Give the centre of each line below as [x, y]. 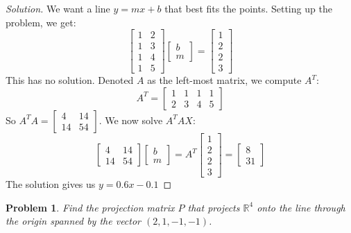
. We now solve [131, 120]
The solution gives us [51, 184]
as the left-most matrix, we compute [224, 80]
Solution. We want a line [58, 8]
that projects [214, 207]
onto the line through [301, 207]
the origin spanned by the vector [74, 221]
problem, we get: [41, 22]
